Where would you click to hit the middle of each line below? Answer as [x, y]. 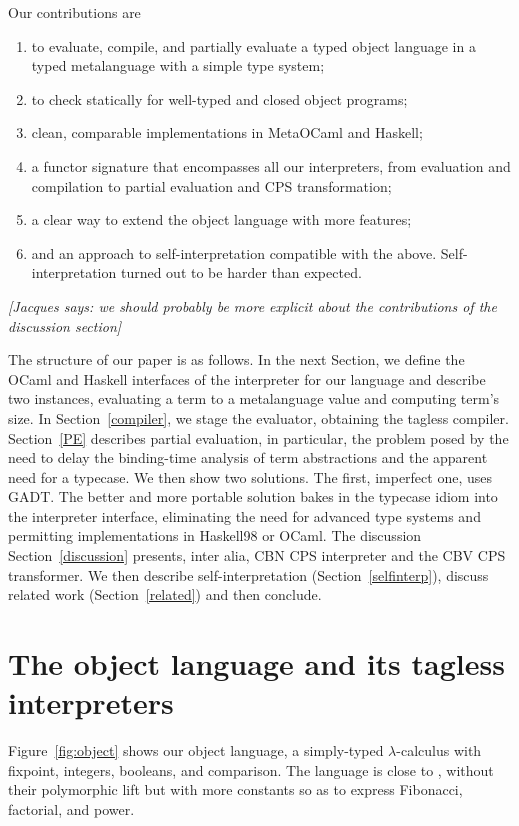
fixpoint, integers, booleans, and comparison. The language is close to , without [251, 769]
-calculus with [439, 750]
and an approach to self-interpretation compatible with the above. [234, 252]
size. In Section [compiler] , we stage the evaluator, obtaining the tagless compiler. [258, 417]
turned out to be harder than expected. [241, 272]
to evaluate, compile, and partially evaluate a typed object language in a [253, 45]
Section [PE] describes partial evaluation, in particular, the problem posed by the [258, 437]
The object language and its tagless [256, 663]
